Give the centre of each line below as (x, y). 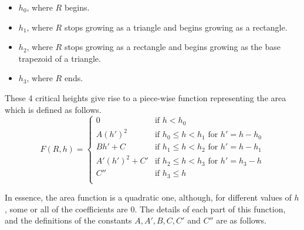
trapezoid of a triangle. (60, 58)
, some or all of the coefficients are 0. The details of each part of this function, (145, 209)
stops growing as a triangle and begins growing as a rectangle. (176, 27)
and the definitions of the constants (68, 220)
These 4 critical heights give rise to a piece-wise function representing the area (146, 97)
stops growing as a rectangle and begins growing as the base (172, 47)
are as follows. (241, 220)
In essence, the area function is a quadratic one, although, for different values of (148, 197)
